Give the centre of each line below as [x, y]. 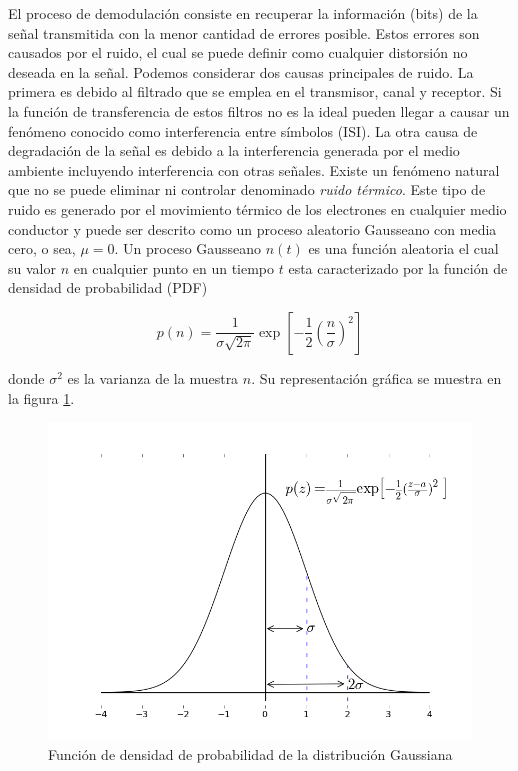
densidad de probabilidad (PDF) [108, 287]
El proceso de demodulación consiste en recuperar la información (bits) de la [243, 13]
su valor [32, 267]
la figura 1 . [41, 397]
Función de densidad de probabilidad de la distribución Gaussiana [250, 753]
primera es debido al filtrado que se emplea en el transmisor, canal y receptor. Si [255, 91]
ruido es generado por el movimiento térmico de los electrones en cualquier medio [257, 208]
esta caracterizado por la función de [398, 267]
